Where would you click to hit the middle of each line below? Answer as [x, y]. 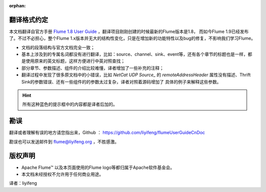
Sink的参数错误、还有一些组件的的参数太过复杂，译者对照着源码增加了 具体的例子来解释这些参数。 [121, 82]
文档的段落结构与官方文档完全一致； [58, 47]
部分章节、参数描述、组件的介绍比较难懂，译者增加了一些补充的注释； [93, 68]
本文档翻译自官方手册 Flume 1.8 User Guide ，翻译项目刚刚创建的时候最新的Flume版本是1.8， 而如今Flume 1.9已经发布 [129, 31]
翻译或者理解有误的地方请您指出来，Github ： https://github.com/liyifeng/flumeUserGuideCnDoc [107, 133]
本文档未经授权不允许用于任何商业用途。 [62, 174]
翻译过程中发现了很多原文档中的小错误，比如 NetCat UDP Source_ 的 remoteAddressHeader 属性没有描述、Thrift [136, 75]
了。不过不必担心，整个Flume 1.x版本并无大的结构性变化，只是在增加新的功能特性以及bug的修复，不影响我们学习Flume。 [132, 38]
